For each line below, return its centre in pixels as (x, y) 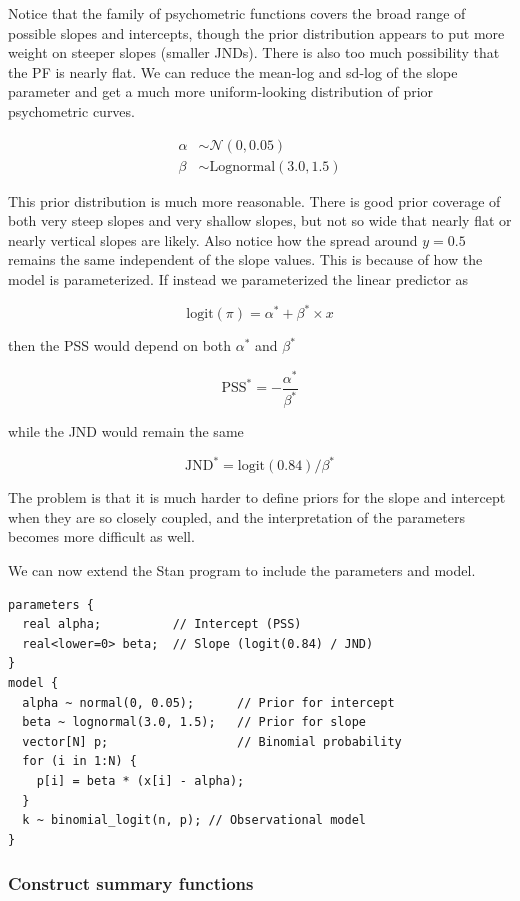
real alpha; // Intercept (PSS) (162, 624)
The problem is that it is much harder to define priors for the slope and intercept (257, 497)
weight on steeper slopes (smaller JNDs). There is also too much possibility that (254, 52)
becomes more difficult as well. (101, 536)
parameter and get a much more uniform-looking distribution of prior (221, 91)
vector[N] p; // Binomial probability (212, 741)
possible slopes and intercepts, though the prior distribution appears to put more (256, 32)
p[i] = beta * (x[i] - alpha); (140, 780)
